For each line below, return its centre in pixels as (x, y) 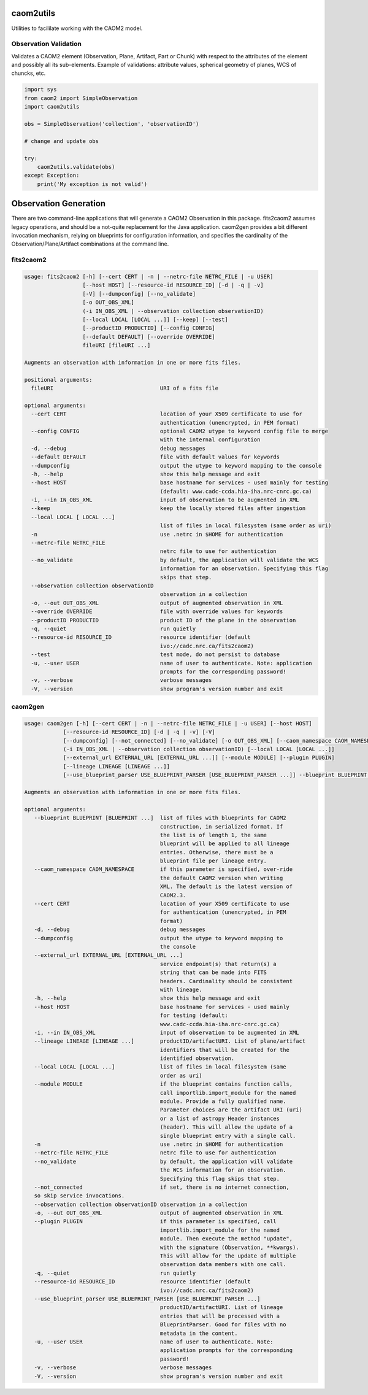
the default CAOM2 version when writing (221, 878)
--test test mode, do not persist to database (155, 655)
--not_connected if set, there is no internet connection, (162, 1187)
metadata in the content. (199, 1333)
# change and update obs (62, 141)
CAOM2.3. (173, 895)
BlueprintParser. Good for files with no (223, 1325)
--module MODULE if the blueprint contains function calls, (163, 1084)
